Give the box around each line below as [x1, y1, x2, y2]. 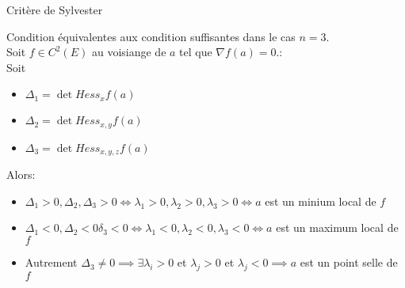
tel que [179, 44, 212, 60]
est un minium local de [265, 192, 376, 209]
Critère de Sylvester [6, 2, 103, 17]
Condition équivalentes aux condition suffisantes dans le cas [6, 28, 296, 44]
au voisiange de [91, 44, 166, 60]
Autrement [25, 254, 78, 271]
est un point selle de [300, 254, 398, 271]
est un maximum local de [276, 219, 399, 236]
